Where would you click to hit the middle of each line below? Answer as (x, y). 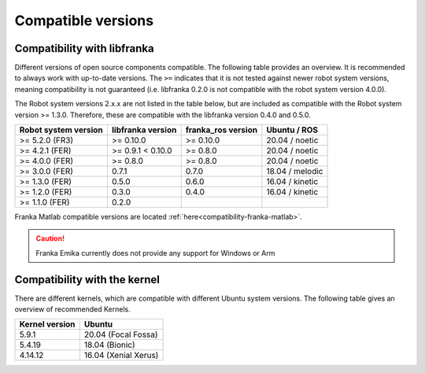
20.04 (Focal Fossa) (121, 334)
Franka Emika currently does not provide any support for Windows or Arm (155, 253)
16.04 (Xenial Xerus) (121, 356)
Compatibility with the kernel (87, 279)
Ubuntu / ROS (292, 130)
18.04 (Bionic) (109, 345)
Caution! (50, 238)
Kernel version (47, 324)
